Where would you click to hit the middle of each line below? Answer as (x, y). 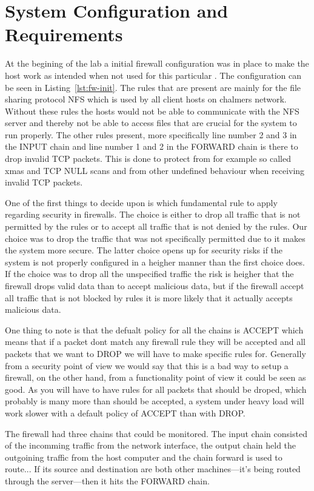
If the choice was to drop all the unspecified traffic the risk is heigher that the (149, 274)
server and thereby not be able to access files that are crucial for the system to (151, 123)
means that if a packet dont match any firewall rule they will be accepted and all (155, 342)
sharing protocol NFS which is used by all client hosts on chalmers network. (146, 99)
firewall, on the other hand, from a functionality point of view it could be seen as (155, 377)
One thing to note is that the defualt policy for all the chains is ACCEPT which (154, 329)
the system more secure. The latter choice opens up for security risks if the (144, 250)
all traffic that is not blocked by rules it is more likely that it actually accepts (149, 297)
